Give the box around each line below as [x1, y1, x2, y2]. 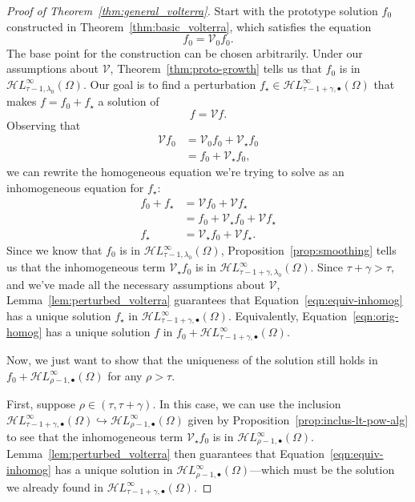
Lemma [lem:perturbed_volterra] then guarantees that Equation [6, 445, 324, 462]
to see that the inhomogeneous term [6, 428, 183, 445]
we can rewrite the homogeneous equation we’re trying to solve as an [6, 163, 344, 180]
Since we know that [6, 242, 103, 259]
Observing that [6, 116, 81, 133]
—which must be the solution [250, 461, 395, 478]
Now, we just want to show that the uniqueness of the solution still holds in [6, 351, 378, 367]
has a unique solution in [54, 461, 173, 478]
